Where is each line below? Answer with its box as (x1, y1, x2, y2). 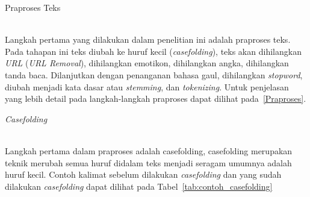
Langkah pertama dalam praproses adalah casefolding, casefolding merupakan (5, 144, 293, 157)
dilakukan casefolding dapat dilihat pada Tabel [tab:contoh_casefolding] (5, 180, 273, 192)
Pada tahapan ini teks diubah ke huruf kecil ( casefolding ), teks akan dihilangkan (5, 45, 302, 57)
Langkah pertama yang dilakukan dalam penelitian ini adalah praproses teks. (5, 33, 291, 46)
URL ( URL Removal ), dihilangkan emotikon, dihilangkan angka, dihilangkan (5, 57, 289, 69)
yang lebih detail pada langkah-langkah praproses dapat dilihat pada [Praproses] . (5, 92, 306, 105)
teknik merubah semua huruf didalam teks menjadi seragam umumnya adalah (5, 156, 292, 169)
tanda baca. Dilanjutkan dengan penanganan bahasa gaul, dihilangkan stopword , (5, 68, 303, 81)
